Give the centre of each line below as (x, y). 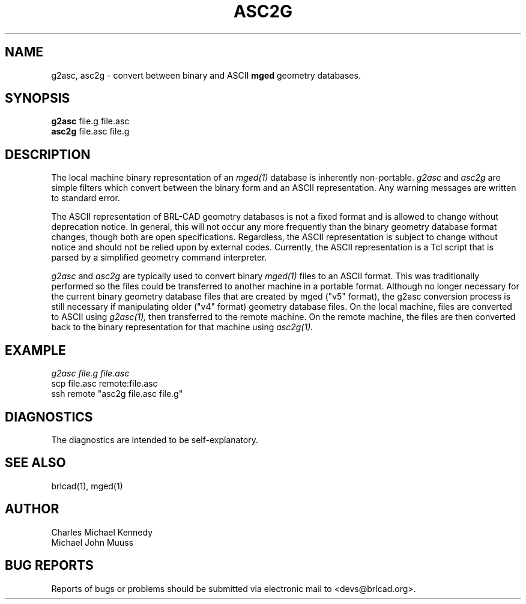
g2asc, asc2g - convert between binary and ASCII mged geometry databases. (206, 75)
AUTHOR (32, 509)
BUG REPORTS (49, 566)
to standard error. (86, 198)
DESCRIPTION (48, 154)
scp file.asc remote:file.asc (104, 384)
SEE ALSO (35, 463)
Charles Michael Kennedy (102, 532)
